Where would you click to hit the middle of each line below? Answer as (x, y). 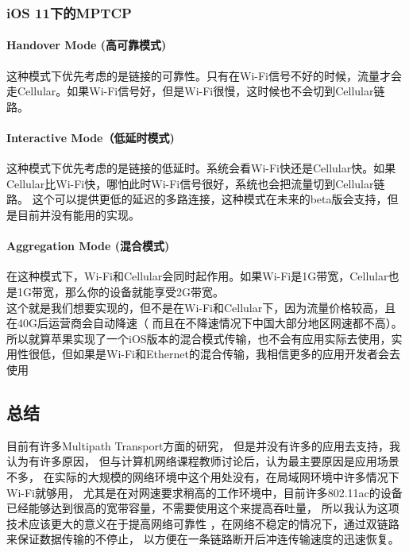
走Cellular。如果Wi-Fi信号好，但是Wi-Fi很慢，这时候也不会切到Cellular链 (196, 91)
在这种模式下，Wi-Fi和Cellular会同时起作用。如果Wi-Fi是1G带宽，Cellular (197, 276)
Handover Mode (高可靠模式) (87, 45)
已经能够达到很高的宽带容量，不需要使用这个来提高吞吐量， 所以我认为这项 (203, 508)
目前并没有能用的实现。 (78, 214)
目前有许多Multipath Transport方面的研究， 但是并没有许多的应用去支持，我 (204, 445)
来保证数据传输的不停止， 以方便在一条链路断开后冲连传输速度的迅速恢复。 (203, 539)
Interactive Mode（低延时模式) (91, 138)
